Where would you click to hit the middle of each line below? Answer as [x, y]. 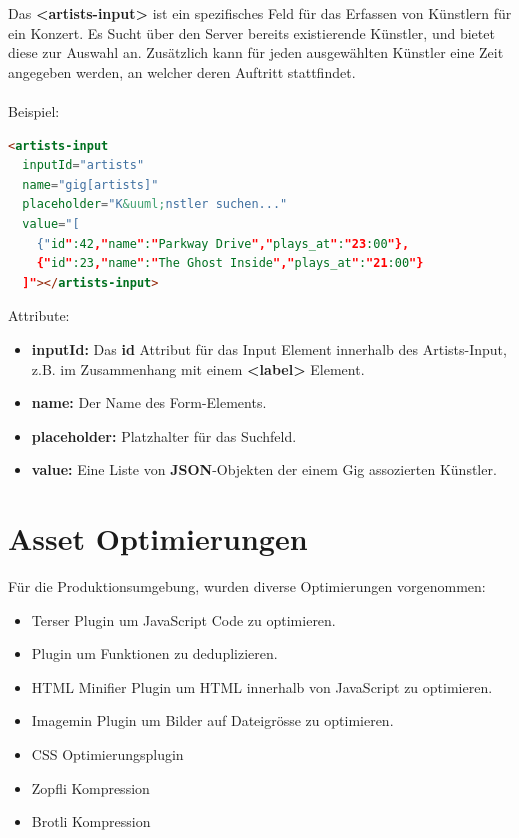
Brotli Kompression [91, 821]
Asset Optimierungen [158, 538]
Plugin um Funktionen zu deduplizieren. [154, 653]
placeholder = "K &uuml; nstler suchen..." [155, 204]
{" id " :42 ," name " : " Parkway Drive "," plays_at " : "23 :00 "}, [223, 243]
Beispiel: [34, 110]
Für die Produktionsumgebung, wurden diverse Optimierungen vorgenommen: [247, 586]
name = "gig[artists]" [90, 184]
